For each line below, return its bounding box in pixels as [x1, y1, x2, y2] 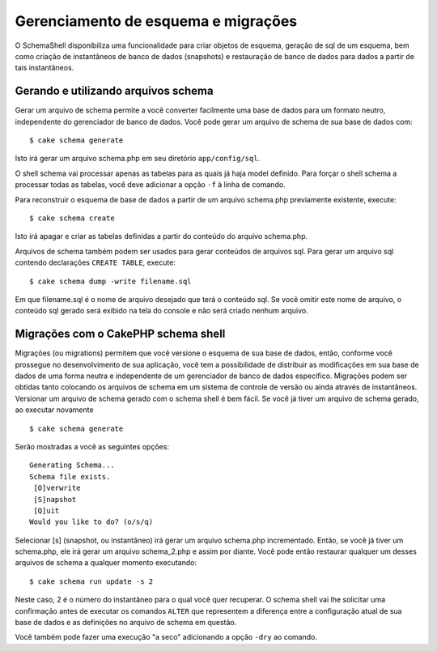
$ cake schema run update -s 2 [29, 577, 154, 586]
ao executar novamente [15, 405, 94, 415]
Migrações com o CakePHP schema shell [15, 327, 226, 341]
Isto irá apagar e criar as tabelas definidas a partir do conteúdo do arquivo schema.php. [15, 232, 308, 241]
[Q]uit [33, 506, 60, 515]
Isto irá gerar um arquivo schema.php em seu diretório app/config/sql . [15, 154, 261, 164]
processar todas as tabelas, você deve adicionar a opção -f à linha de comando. [15, 180, 286, 189]
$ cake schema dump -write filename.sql [29, 276, 192, 286]
